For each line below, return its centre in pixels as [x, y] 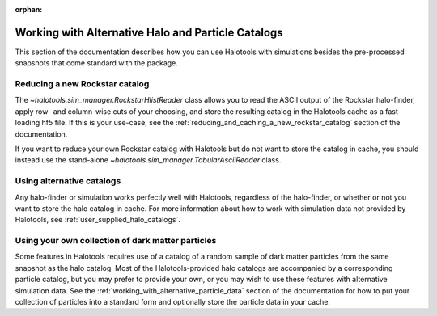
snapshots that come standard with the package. [96, 63]
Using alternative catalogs [68, 181]
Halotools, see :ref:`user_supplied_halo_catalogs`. [98, 220]
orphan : [29, 9]
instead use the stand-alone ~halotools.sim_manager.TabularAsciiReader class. [148, 160]
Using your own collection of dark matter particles [116, 241]
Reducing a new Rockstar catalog [82, 84]
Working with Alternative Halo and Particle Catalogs [149, 32]
